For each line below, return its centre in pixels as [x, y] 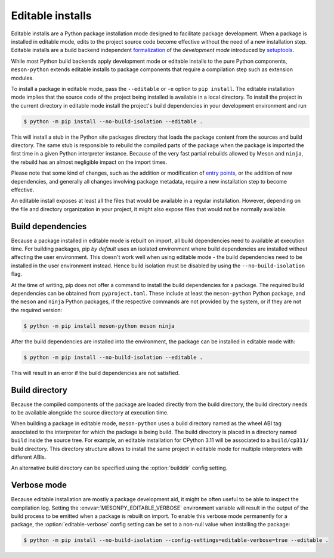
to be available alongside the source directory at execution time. [90, 413]
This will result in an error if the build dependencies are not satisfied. [95, 373]
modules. [22, 78]
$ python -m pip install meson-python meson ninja [99, 326]
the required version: [37, 310]
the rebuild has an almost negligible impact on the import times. [89, 162]
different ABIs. [29, 457]
